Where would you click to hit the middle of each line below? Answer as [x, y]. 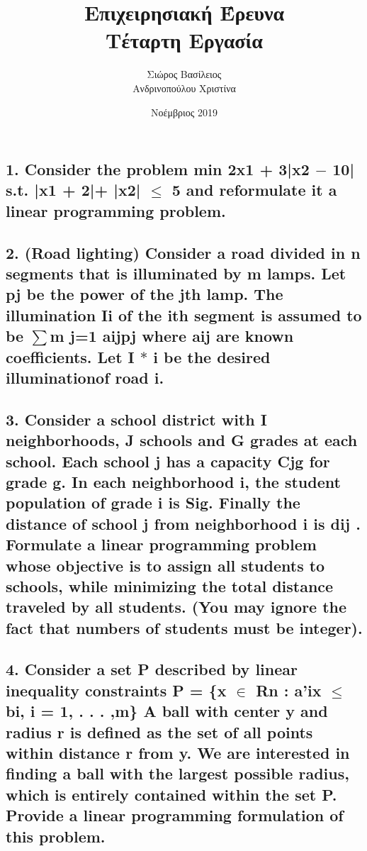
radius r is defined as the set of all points [159, 732]
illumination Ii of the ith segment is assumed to [184, 315]
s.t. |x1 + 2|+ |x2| [73, 190]
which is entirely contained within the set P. [171, 794]
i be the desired [212, 356]
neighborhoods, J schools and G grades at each [182, 440]
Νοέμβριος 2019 [184, 112]
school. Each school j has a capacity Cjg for [168, 461]
